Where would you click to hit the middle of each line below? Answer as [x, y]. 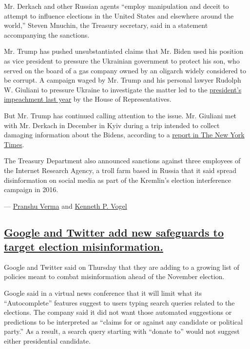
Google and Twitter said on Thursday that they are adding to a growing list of [122, 267]
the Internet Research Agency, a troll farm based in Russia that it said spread [120, 170]
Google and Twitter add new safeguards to [114, 232]
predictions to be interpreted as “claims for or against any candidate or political [124, 321]
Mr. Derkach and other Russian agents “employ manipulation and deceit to [116, 6]
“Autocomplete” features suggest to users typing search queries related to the [119, 302]
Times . [14, 144]
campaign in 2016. [31, 189]
